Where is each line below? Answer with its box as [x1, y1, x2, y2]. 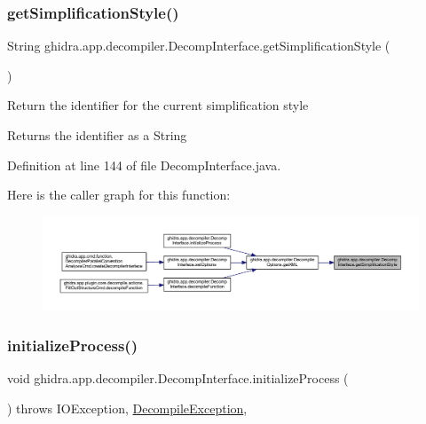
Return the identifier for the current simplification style [7, 96, 309, 114]
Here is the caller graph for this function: [7, 185, 231, 204]
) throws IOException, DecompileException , [7, 398, 248, 417]
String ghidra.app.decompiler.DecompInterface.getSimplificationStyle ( [7, 36, 390, 55]
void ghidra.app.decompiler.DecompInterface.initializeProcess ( [7, 369, 349, 387]
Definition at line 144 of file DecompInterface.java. [7, 155, 281, 174]
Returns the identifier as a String [7, 126, 187, 144]
